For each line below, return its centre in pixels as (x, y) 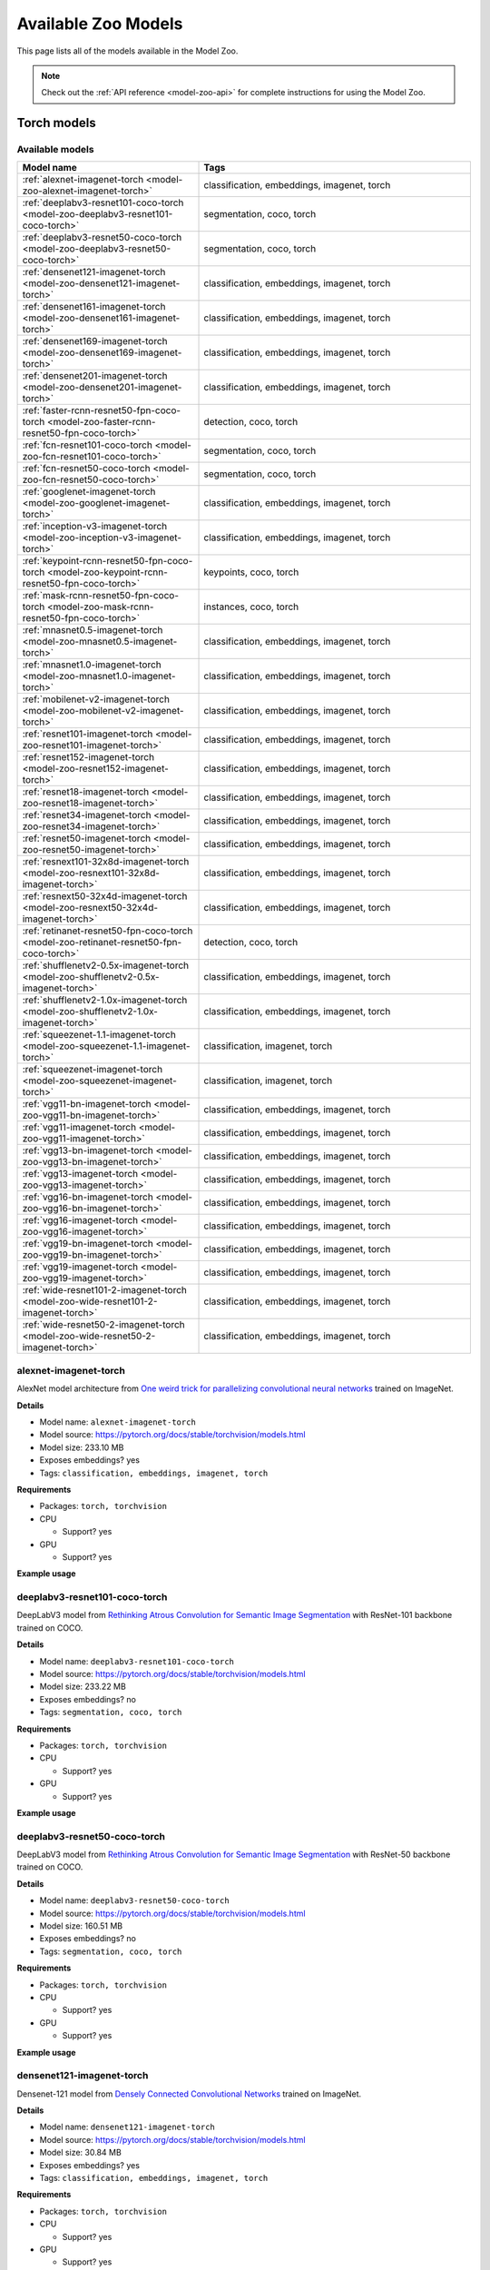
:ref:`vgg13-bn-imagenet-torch (88, 1150)
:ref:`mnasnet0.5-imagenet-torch (93, 630)
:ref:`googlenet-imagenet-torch (89, 492)
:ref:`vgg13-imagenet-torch (80, 1174)
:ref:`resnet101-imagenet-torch (88, 734)
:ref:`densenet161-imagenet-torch (94, 307)
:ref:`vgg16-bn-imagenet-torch (88, 1197)
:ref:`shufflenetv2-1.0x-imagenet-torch (105, 1001)
